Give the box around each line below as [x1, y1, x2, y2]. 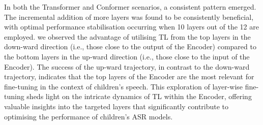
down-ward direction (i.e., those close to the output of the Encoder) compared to [4, 41, 256, 52]
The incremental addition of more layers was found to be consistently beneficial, [4, 11, 254, 22]
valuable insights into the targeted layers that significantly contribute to [4, 101, 229, 111]
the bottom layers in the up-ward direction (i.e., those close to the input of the [4, 51, 250, 61]
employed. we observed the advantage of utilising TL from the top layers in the [4, 31, 251, 42]
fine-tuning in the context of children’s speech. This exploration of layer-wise [4, 81, 243, 91]
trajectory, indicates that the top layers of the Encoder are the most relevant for [4, 71, 254, 82]
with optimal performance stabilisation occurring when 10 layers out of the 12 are [4, 21, 259, 32]
